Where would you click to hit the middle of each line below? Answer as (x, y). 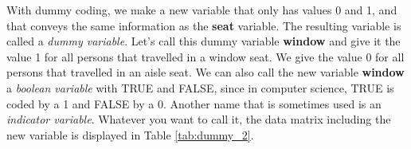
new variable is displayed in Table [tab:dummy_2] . (130, 134)
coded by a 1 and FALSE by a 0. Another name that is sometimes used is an (194, 103)
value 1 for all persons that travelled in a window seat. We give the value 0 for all (205, 56)
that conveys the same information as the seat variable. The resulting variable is (204, 25)
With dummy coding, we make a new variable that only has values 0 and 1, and (202, 10)
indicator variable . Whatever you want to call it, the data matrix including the (199, 119)
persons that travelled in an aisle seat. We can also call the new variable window (205, 72)
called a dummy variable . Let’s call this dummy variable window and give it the (204, 41)
